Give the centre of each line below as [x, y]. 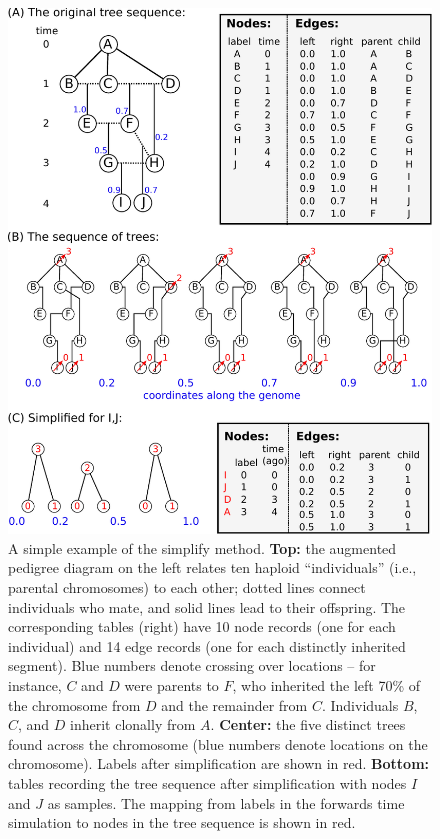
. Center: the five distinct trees [308, 724]
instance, [35, 685]
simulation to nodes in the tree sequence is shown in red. [182, 822]
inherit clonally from [133, 724]
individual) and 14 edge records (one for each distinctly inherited [207, 645]
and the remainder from [234, 704]
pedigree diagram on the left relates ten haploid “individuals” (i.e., [212, 567]
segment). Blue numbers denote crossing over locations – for [192, 665]
